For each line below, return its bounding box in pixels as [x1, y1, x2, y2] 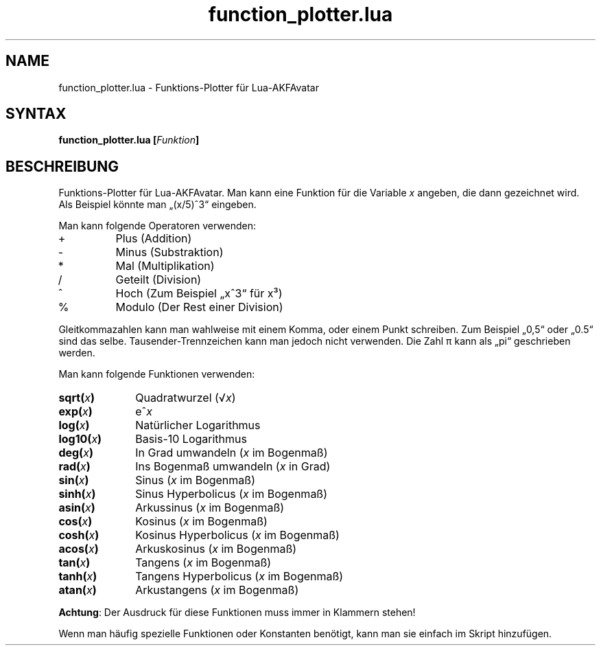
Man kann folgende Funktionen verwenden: [58, 368, 255, 380]
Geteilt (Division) [115, 273, 202, 287]
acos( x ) [58, 542, 99, 556]
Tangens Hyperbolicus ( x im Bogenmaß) [135, 569, 344, 584]
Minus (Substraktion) [115, 245, 224, 260]
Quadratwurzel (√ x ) [135, 391, 236, 405]
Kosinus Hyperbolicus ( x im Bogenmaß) [135, 528, 340, 542]
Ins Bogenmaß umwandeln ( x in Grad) [135, 459, 331, 474]
